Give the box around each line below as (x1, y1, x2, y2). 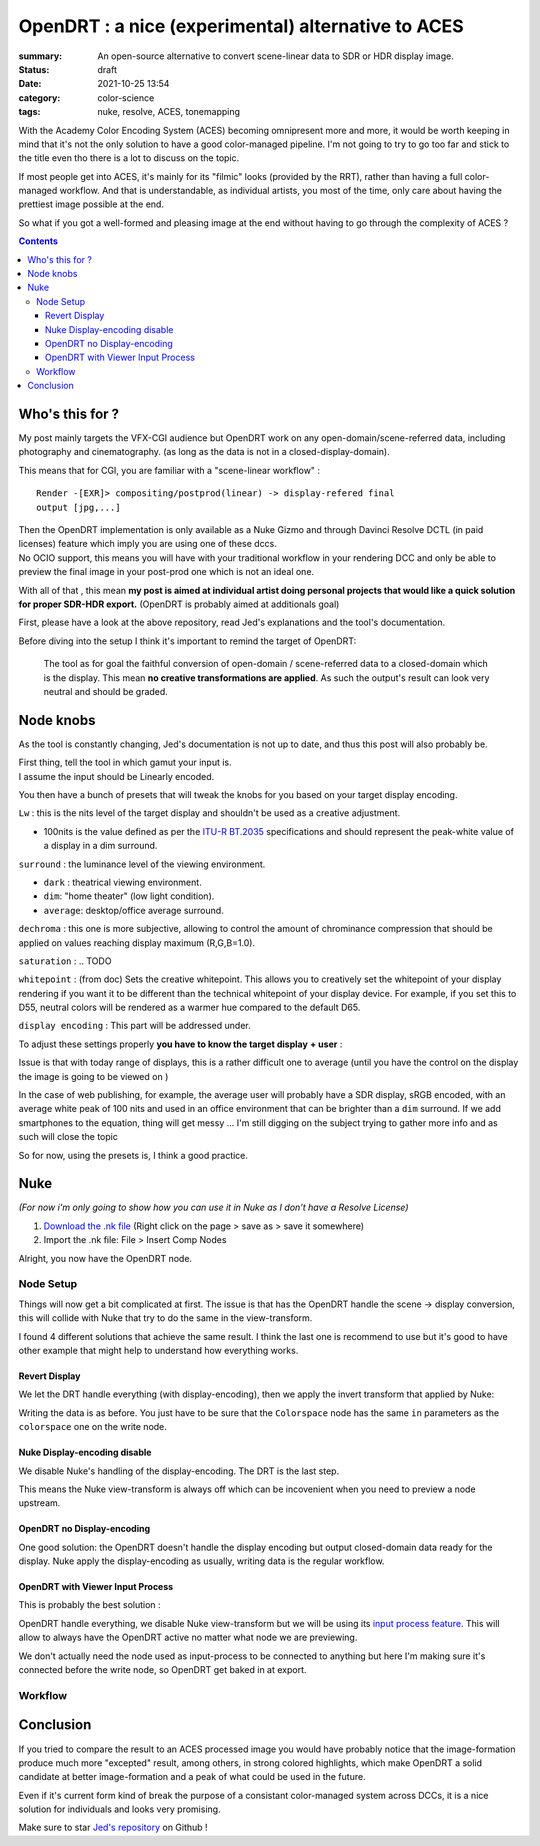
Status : (18, 63, 50, 75)
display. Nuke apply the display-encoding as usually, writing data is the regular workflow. (18, 1555, 385, 1567)
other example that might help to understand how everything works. (18, 1344, 299, 1356)
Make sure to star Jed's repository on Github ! (18, 1821, 209, 1834)
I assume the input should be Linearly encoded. (18, 770, 215, 782)
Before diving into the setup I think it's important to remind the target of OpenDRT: (18, 635, 357, 647)
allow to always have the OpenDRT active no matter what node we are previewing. (18, 1631, 358, 1644)
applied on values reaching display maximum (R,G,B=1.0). (18, 936, 255, 949)
